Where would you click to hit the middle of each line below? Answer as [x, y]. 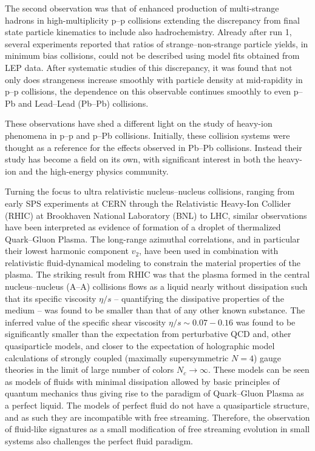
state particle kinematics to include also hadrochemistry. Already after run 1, [148, 32]
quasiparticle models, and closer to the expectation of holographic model [140, 346]
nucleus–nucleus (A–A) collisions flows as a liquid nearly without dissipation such [156, 286]
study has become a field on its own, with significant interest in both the [140, 159]
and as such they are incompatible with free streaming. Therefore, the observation [157, 417]
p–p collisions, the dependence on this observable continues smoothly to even [148, 91]
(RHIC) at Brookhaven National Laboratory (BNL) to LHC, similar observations [156, 215]
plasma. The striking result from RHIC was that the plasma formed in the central [157, 274]
